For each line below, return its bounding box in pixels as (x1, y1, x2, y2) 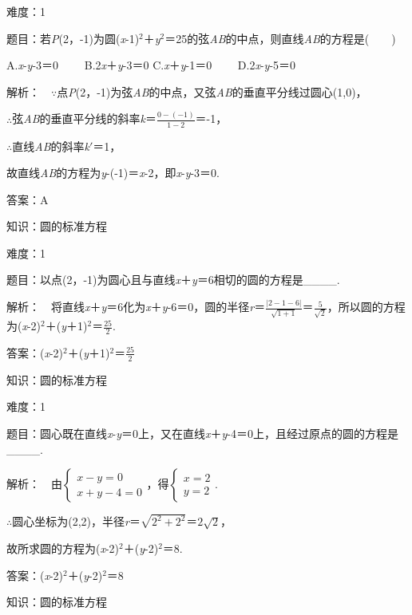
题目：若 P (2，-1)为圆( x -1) (6, 30, 140, 46)
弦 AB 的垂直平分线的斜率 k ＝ (12, 110, 156, 127)
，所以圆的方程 (327, 298, 406, 315)
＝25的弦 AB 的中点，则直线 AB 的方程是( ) (164, 30, 396, 46)
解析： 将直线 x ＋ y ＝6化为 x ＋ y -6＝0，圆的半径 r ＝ (6, 298, 266, 315)
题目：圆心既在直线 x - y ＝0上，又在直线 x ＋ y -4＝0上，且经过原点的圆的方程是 (6, 424, 398, 441)
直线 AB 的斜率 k (12, 137, 89, 154)
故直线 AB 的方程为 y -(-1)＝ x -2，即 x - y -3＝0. (6, 164, 220, 181)
